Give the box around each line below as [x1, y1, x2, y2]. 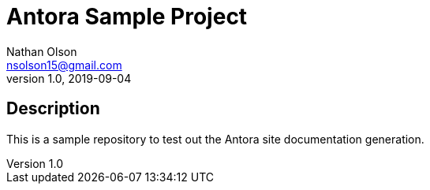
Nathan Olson [6, 44, 77, 58]
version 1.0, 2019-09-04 [6, 71, 132, 85]
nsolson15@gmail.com [6, 58, 122, 72]
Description [6, 99, 100, 119]
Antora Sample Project [6, 3, 248, 30]
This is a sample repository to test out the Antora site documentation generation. [6, 132, 424, 146]
